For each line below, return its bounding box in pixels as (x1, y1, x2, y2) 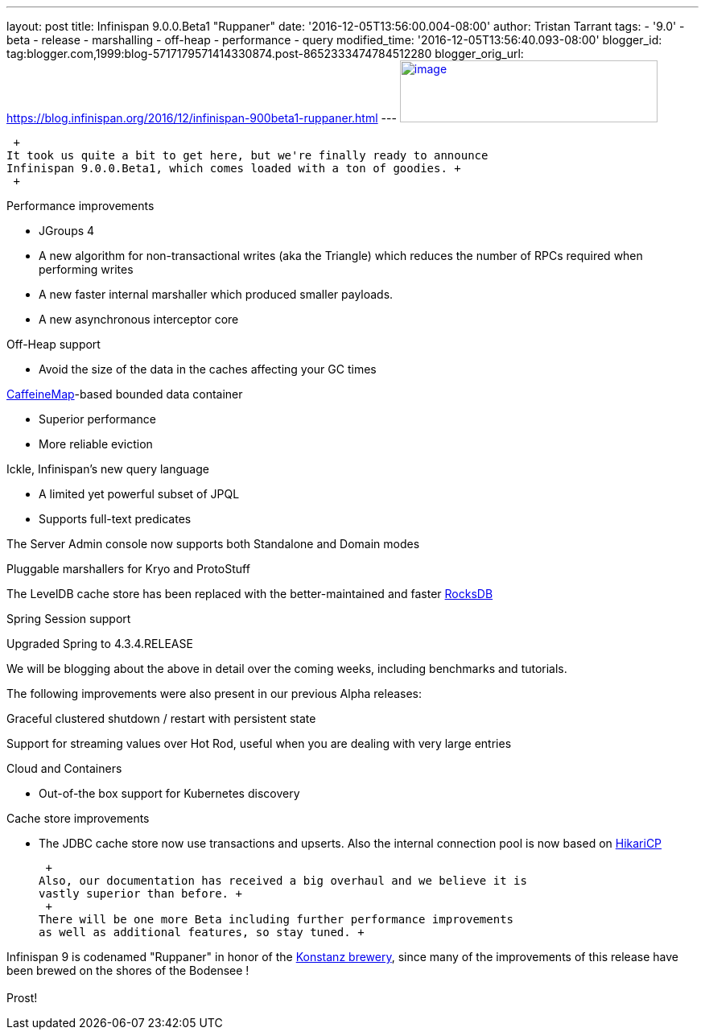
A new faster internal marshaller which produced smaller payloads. (39, 287, 394, 301)
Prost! (6, 991, 38, 1005)
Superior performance (39, 412, 156, 426)
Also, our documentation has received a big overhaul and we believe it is (39, 874, 527, 887)
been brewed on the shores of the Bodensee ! (6, 964, 249, 977)
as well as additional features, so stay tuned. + (39, 926, 365, 939)
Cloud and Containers (6, 762, 122, 775)
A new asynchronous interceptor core (39, 312, 239, 326)
